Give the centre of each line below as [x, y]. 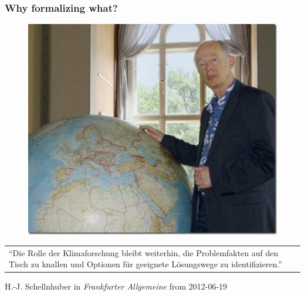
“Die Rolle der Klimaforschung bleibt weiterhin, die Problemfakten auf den [144, 252]
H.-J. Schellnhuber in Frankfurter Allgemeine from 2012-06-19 [116, 286]
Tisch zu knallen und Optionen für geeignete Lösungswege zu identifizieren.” [146, 264]
